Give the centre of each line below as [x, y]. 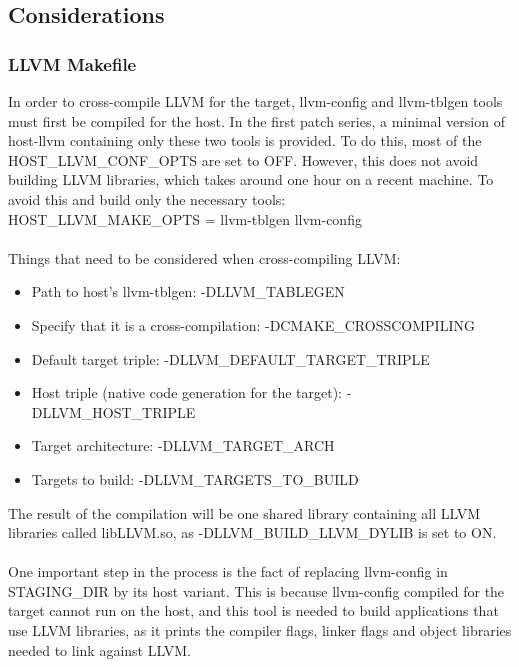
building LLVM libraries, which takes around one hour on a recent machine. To [251, 179]
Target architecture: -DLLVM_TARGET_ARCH [183, 445]
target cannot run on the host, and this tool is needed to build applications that [253, 610]
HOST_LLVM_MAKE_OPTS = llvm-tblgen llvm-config [185, 218]
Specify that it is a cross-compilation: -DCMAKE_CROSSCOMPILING [253, 324]
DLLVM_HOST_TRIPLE [113, 411]
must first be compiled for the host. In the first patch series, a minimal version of [256, 120]
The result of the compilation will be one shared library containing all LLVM [244, 512]
